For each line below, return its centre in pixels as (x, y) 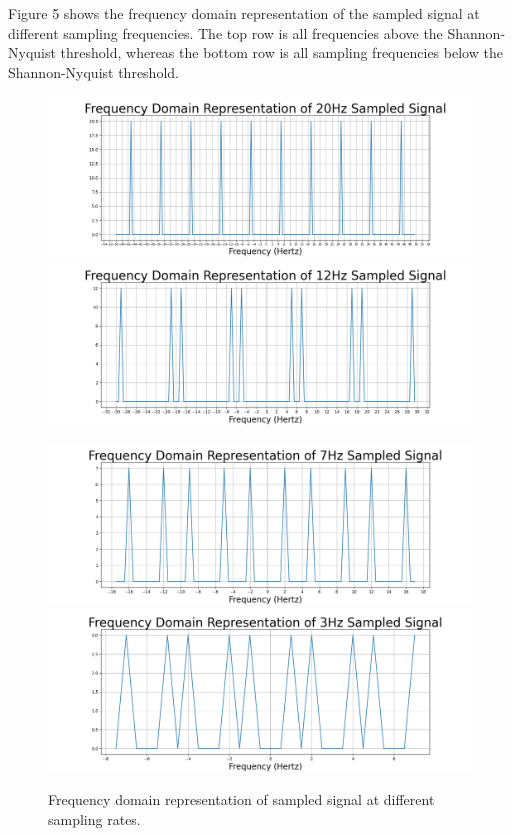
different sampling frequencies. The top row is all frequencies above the (225, 32)
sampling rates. (94, 818)
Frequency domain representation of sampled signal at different (241, 799)
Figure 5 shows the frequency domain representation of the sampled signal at (244, 13)
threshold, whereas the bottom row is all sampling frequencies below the (281, 52)
